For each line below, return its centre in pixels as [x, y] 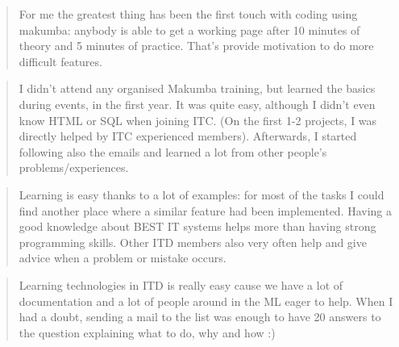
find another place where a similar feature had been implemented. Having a [206, 210]
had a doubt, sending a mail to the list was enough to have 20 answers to [200, 317]
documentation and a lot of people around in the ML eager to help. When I [206, 301]
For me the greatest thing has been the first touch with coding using [188, 14]
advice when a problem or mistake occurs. [123, 258]
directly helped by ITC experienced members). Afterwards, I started [188, 136]
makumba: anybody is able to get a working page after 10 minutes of [189, 29]
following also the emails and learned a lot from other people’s [173, 151]
